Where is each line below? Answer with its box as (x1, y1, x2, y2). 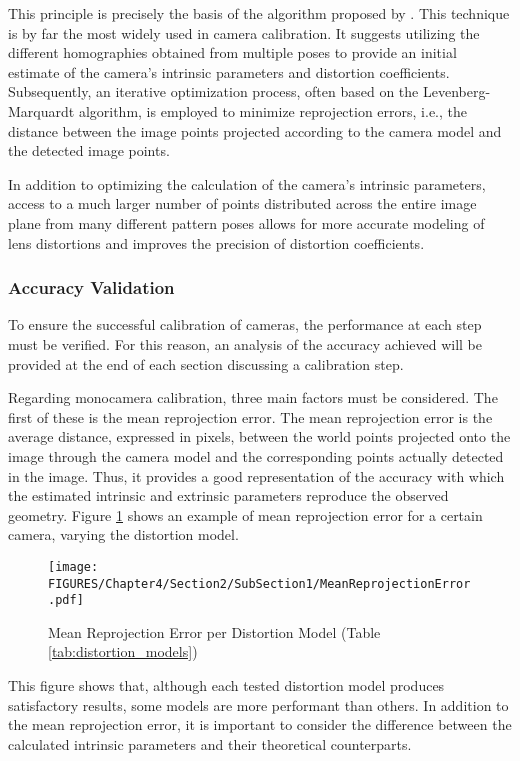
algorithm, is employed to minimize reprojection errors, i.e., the (78, 100, 467, 121)
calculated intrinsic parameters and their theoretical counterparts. (8, 733, 412, 754)
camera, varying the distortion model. (8, 524, 239, 545)
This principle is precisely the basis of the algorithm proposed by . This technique (8, 3, 510, 23)
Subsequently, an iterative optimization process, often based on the (8, 81, 419, 102)
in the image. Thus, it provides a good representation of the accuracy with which (8, 465, 505, 486)
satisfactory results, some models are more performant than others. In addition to (8, 694, 509, 715)
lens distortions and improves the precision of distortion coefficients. (8, 232, 425, 253)
